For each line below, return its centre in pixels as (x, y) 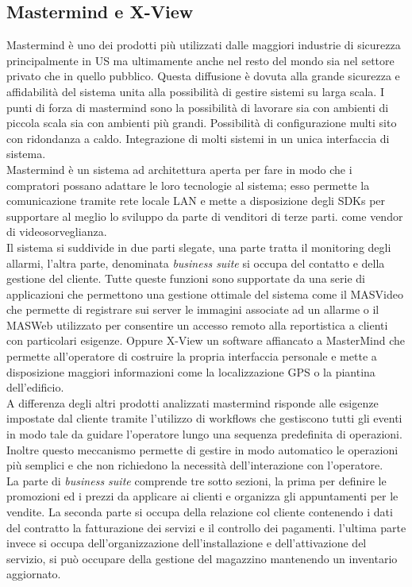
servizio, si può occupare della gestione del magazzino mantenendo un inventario (202, 558)
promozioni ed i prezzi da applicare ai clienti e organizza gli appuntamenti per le (202, 496)
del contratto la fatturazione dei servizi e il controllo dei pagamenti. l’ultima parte (206, 527)
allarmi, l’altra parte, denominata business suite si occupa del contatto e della (196, 263)
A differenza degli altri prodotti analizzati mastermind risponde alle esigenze (193, 402)
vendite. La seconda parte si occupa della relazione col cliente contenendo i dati (200, 512)
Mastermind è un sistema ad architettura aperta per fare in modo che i (179, 169)
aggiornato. (34, 574)
